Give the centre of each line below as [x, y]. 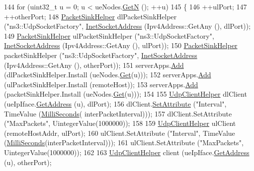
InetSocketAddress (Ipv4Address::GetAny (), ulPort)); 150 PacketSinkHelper [121, 45]
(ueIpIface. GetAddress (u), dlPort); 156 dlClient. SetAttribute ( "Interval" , [115, 103]
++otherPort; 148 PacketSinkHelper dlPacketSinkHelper [90, 16]
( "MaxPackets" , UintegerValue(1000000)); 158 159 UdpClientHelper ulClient [120, 123]
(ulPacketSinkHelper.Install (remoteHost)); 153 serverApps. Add [101, 84]
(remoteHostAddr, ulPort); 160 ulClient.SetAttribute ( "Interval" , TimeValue [120, 133]
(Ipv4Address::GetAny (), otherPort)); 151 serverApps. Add [94, 65]
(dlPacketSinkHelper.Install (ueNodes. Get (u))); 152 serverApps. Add [108, 75]
